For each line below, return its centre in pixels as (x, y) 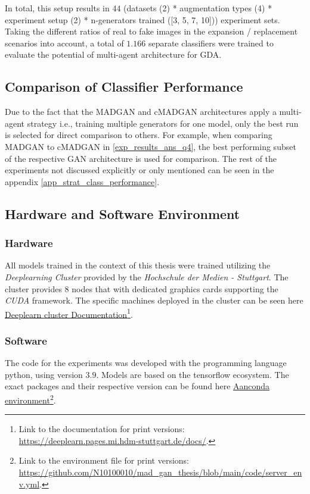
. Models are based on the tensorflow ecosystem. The (193, 374)
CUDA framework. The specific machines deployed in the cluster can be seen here (154, 300)
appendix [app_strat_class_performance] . (82, 181)
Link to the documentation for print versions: (102, 429)
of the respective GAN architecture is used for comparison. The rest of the (141, 158)
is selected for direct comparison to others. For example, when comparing (139, 135)
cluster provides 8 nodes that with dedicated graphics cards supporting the (142, 288)
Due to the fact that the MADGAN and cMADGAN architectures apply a (141, 112)
